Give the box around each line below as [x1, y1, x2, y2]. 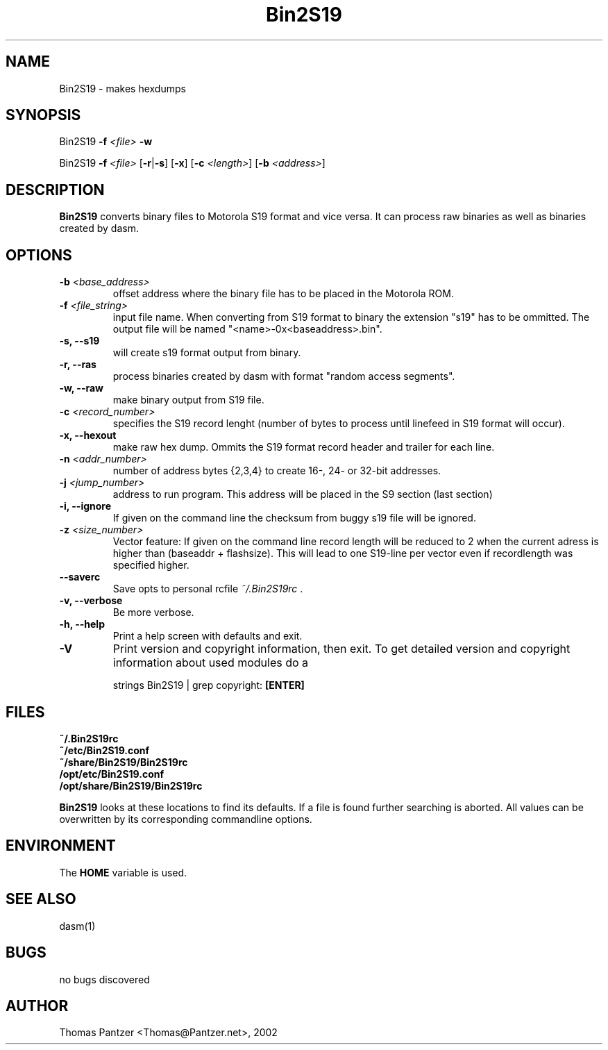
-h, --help [59, 618, 105, 631]
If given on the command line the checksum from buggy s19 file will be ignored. [112, 512, 476, 524]
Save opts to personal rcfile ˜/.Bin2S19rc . [112, 583, 303, 595]
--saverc [59, 571, 101, 583]
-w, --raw [59, 382, 104, 394]
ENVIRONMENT [6, 837, 116, 855]
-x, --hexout [59, 429, 117, 442]
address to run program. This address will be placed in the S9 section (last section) [112, 488, 493, 501]
